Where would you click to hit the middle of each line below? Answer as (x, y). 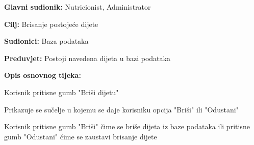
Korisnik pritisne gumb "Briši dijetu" (61, 92)
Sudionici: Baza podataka (46, 41)
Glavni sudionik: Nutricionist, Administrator (78, 7)
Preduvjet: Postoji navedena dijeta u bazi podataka (87, 58)
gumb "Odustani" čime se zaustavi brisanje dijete (81, 136)
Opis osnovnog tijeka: (43, 75)
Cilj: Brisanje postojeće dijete (51, 24)
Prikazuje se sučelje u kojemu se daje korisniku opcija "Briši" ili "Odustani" (121, 109)
